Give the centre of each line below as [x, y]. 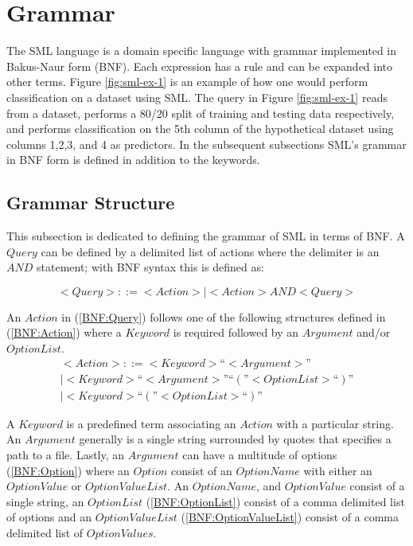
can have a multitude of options [260, 454]
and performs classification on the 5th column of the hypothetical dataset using [200, 129]
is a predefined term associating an [151, 423]
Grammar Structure [91, 203]
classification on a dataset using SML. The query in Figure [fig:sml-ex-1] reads [197, 97]
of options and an [49, 517]
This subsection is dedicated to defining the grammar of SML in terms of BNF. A [206, 236]
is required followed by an [236, 332]
